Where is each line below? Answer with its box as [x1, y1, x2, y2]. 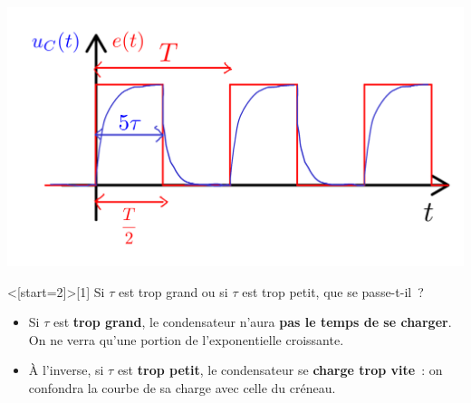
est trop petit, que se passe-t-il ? [242, 282, 424, 301]
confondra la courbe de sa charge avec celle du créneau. [28, 378, 336, 397]
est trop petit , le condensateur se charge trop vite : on [117, 360, 443, 379]
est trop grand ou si [118, 282, 228, 301]
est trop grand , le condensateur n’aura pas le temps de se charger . [53, 312, 452, 331]
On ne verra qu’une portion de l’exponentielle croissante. [28, 330, 344, 349]
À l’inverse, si [28, 360, 104, 379]
